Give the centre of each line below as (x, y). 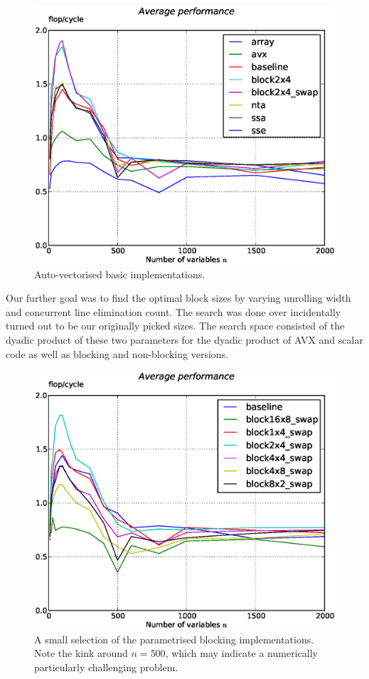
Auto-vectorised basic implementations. (120, 274)
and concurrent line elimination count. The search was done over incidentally (173, 311)
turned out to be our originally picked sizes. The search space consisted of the (175, 326)
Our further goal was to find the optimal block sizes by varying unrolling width (178, 298)
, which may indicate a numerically (241, 653)
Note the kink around (81, 653)
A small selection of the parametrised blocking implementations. (174, 639)
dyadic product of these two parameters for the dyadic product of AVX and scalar (184, 340)
